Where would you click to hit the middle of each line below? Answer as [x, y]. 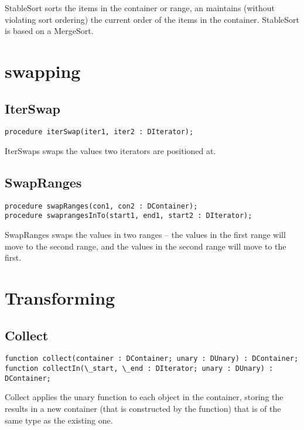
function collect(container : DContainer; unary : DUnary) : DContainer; [152, 359]
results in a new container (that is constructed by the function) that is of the [143, 409]
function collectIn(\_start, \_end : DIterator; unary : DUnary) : [139, 369]
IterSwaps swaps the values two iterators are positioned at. [110, 151]
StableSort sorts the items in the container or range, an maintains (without [140, 8]
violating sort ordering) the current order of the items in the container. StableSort [152, 19]
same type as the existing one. [59, 420]
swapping [43, 71]
